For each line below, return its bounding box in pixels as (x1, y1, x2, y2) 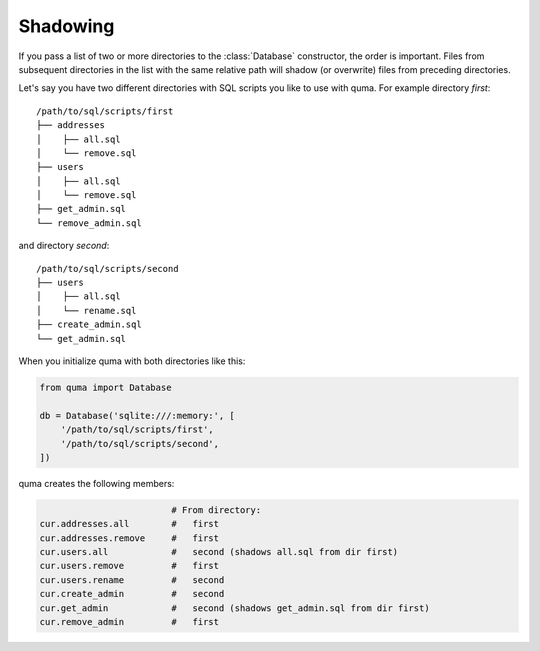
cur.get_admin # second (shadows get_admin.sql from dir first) (39, 602, 430, 614)
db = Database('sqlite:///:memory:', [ (39, 410, 235, 421)
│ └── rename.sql (36, 305, 137, 316)
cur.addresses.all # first (39, 518, 220, 530)
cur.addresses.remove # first (39, 532, 220, 544)
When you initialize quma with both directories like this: (18, 355, 246, 367)
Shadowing (18, 15, 115, 37)
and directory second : (18, 240, 110, 252)
